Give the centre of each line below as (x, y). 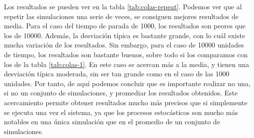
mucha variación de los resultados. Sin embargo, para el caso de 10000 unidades (124, 45)
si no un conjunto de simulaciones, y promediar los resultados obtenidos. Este (121, 93)
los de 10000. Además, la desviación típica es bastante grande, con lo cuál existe (125, 35)
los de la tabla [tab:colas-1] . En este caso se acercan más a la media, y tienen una (127, 64)
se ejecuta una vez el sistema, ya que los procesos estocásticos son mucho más (121, 112)
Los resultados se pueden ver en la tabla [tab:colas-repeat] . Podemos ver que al (123, 6)
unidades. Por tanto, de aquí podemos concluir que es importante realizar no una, (127, 83)
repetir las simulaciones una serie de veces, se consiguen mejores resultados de (121, 16)
